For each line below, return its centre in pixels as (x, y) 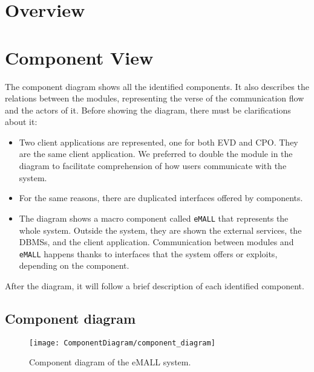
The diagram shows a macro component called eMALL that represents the (154, 218)
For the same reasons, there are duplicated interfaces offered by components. (161, 198)
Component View (79, 57)
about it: (21, 122)
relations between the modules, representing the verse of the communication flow (155, 98)
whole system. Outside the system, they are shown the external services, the (160, 230)
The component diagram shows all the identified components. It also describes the (157, 86)
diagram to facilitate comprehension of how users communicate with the (153, 166)
